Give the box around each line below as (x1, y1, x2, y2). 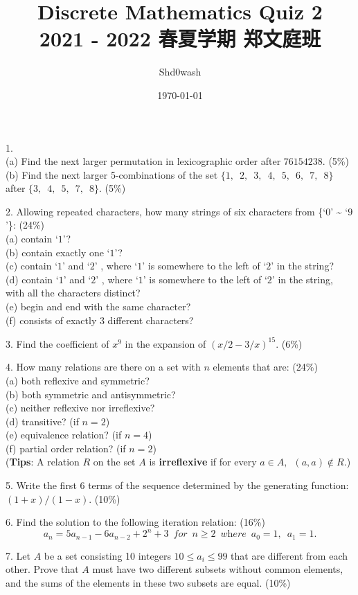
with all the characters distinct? (6, 285, 141, 300)
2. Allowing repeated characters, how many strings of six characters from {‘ (6, 204, 326, 218)
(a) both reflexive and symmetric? (6, 373, 150, 387)
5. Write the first (6, 478, 77, 492)
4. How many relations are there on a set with (6, 359, 201, 374)
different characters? (107, 312, 194, 327)
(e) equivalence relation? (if (6, 427, 122, 442)
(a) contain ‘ (6, 231, 58, 246)
